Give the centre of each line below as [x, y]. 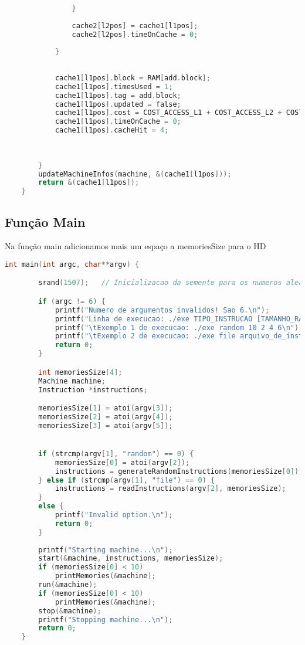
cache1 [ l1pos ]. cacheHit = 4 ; [112, 130]
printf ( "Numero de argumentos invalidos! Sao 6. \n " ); [162, 310]
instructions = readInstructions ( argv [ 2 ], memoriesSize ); [170, 489]
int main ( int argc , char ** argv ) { [72, 264]
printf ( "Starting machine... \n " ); [106, 550]
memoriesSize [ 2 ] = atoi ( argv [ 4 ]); [106, 417]
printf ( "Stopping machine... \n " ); [106, 619]
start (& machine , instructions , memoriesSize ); [131, 559]
